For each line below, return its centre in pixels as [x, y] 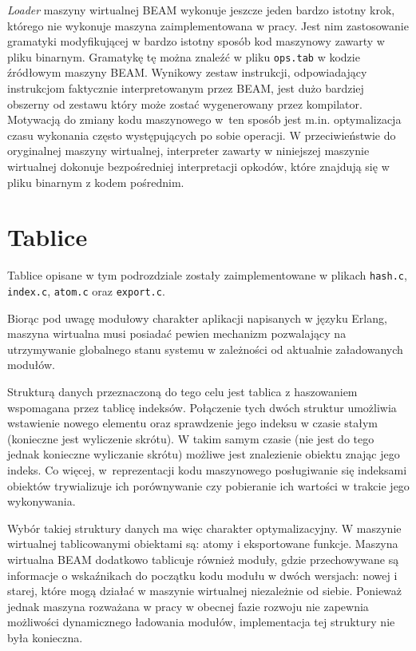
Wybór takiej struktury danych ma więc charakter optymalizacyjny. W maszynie [204, 528]
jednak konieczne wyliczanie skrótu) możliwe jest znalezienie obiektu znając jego [204, 454]
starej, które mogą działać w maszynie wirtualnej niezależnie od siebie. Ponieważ [205, 591]
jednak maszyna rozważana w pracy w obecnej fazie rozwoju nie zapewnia [188, 606]
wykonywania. [42, 501]
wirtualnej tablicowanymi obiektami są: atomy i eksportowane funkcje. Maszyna [203, 544]
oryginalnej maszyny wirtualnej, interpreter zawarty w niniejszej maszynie [188, 151]
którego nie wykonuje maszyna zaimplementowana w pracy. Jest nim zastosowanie [208, 25]
